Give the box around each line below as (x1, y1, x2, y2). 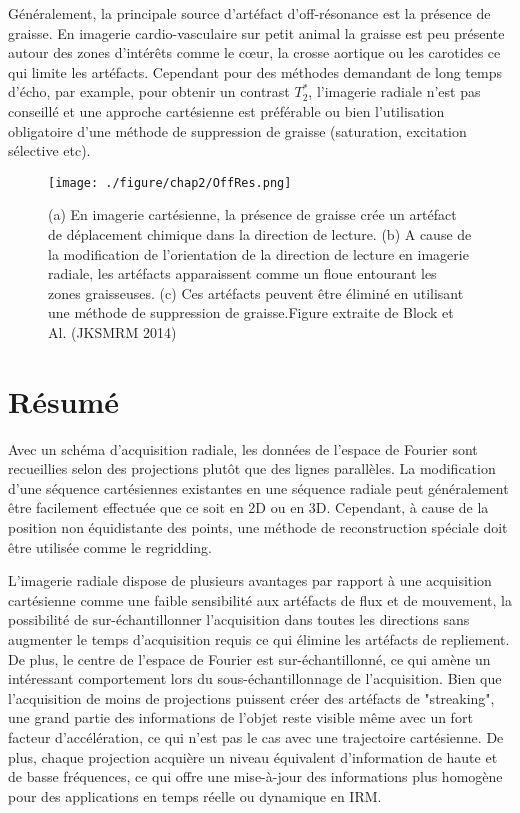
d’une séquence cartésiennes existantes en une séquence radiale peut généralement (8, 477, 509, 498)
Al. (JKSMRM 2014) (48, 321, 177, 342)
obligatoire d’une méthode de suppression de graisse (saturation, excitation (8, 120, 467, 141)
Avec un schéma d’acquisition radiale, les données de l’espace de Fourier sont (8, 438, 478, 459)
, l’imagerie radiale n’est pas (308, 81, 481, 102)
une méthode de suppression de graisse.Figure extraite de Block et (48, 302, 454, 323)
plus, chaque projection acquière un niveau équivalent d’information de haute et (8, 746, 498, 767)
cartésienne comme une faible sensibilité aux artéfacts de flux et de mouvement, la (8, 589, 512, 610)
